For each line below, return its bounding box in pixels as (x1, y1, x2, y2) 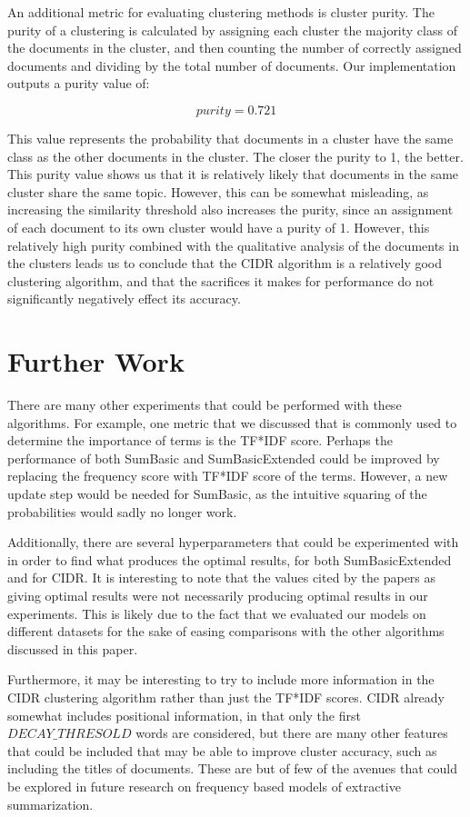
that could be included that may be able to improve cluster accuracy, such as (7, 741, 437, 760)
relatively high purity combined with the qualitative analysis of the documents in (7, 235, 459, 254)
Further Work (7, 343, 185, 380)
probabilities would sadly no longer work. (7, 502, 237, 521)
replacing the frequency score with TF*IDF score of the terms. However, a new (7, 466, 448, 485)
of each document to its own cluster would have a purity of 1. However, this (7, 217, 430, 236)
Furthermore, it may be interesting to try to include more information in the (7, 670, 435, 689)
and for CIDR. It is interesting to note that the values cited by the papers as (7, 568, 436, 587)
